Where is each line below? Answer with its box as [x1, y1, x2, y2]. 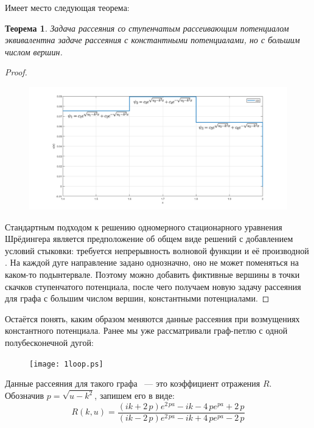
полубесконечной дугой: [5, 336, 94, 348]
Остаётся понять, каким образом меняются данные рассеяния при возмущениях [5, 312, 300, 325]
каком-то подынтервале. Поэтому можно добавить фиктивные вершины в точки [5, 268, 300, 280]
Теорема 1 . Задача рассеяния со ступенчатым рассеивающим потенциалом [5, 21, 289, 34]
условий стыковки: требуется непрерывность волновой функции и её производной [5, 244, 309, 257]
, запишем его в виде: [94, 389, 175, 402]
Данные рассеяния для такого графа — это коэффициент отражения [5, 377, 260, 390]
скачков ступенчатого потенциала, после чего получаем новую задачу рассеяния [5, 280, 301, 292]
